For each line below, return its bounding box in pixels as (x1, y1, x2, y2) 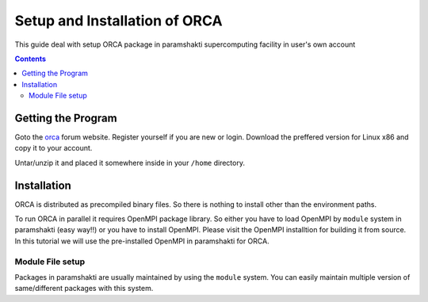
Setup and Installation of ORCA (14, 12, 223, 29)
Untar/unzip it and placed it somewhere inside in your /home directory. (14, 158, 246, 167)
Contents (14, 54, 47, 63)
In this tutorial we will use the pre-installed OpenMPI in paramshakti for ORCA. (14, 236, 269, 246)
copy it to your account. (14, 143, 93, 153)
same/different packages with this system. (14, 284, 154, 293)
